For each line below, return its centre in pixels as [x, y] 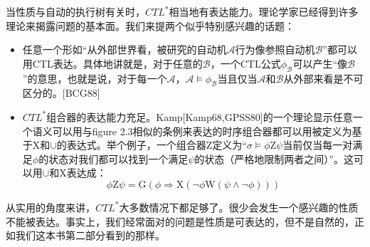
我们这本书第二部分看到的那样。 [90, 235]
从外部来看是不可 [323, 78]
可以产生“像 [320, 63]
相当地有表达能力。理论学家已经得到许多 [264, 11]
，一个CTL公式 [245, 63]
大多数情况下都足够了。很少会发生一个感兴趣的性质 [239, 207]
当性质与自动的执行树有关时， [75, 11]
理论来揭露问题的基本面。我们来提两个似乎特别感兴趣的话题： [150, 25]
